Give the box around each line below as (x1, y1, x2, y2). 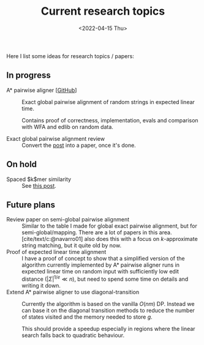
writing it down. (21, 282, 61, 289)
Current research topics (40, 4, 165, 18)
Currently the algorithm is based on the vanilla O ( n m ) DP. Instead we (21, 300, 195, 308)
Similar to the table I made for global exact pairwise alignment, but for (21, 222, 198, 230)
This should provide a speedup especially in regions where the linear (21, 325, 195, 333)
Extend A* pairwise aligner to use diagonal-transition (6, 289, 140, 296)
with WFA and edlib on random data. (21, 123, 113, 130)
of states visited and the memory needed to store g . (21, 313, 153, 321)
